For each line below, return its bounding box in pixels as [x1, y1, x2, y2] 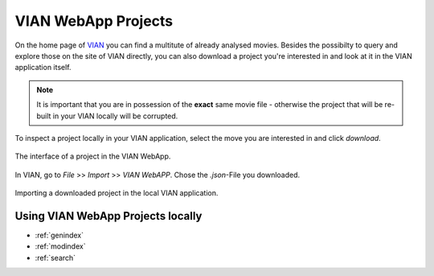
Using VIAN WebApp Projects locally [14, 209, 203, 223]
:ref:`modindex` [35, 241, 86, 251]
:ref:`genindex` [35, 230, 84, 240]
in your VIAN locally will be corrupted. [52, 111, 178, 121]
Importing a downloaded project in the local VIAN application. [14, 188, 219, 198]
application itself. [14, 63, 72, 72]
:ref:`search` [35, 253, 76, 262]
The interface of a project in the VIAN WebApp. [14, 151, 171, 161]
